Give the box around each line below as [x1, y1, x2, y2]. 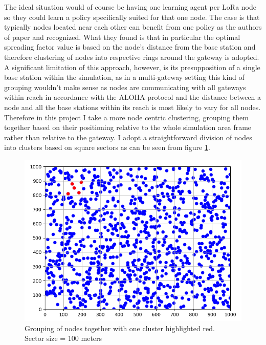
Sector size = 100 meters [25, 333, 102, 343]
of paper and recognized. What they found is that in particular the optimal [4, 31, 240, 42]
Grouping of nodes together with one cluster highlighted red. [25, 322, 215, 333]
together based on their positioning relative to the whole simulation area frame [4, 122, 252, 133]
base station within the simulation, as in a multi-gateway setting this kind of [4, 72, 245, 82]
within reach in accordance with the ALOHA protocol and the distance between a [4, 92, 261, 102]
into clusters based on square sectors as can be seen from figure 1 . [4, 142, 210, 153]
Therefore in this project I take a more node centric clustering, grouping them [4, 112, 249, 122]
